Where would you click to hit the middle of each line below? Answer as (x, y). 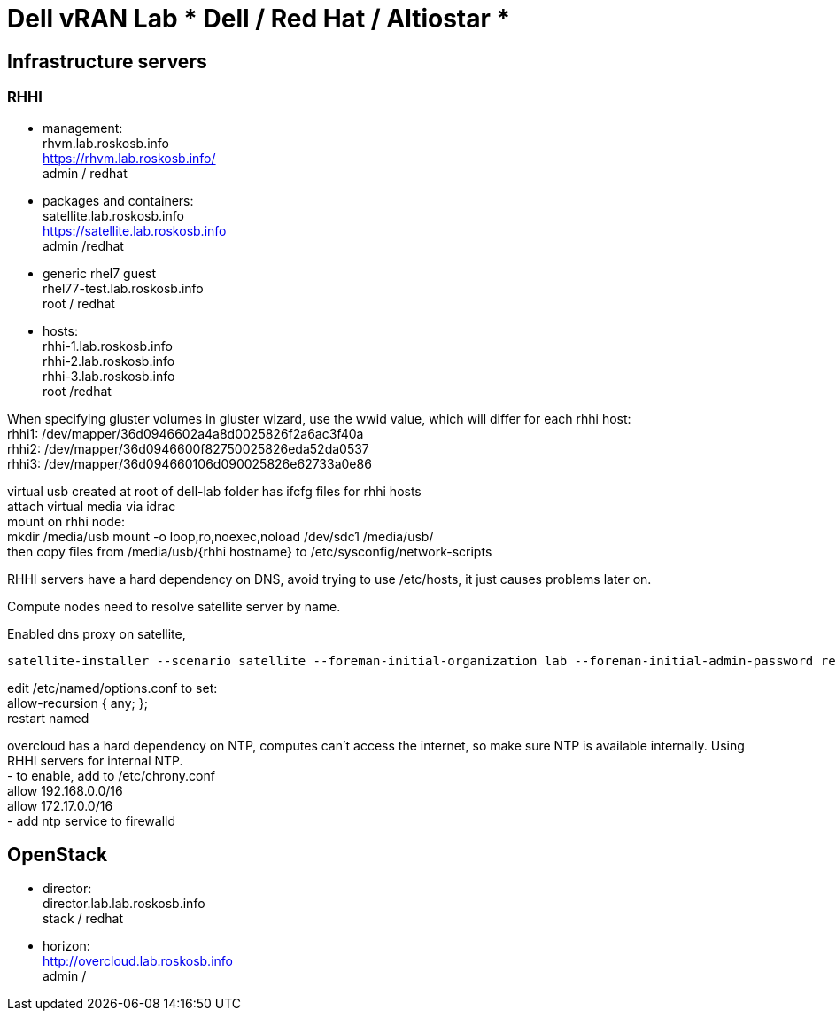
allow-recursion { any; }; (77, 703)
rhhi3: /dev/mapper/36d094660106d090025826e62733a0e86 (190, 463)
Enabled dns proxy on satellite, (97, 633)
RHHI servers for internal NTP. (95, 760)
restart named (48, 718)
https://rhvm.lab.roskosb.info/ (129, 158)
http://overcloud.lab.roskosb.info (138, 961)
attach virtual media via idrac (92, 506)
